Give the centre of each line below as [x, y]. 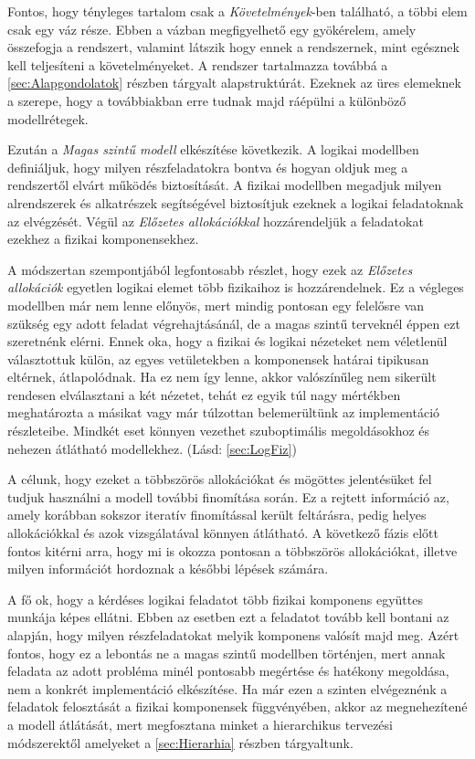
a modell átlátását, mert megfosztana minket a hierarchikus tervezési [200, 724]
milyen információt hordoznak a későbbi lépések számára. [168, 569]
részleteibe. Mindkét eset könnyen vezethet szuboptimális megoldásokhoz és [219, 431]
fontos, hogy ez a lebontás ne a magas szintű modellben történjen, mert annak [227, 653]
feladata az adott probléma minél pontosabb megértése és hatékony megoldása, [228, 671]
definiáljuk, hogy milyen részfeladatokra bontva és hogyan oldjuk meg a [208, 167]
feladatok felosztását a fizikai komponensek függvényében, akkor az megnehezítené [237, 706]
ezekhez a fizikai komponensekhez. [103, 239]
